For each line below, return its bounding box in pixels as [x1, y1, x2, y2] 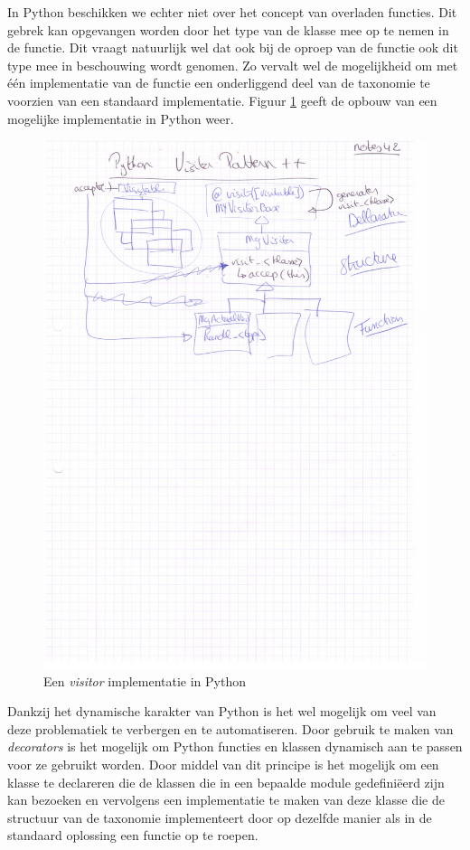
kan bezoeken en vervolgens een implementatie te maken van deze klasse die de [7, 790, 445, 809]
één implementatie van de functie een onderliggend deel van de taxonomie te [7, 73, 430, 92]
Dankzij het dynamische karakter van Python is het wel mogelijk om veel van [7, 702, 437, 721]
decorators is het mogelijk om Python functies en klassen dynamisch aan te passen [7, 737, 463, 756]
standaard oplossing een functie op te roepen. [7, 826, 258, 845]
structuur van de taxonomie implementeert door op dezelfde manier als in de [7, 807, 432, 826]
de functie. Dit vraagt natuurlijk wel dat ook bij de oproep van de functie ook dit [7, 38, 458, 57]
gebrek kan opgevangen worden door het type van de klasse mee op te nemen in [7, 20, 449, 39]
